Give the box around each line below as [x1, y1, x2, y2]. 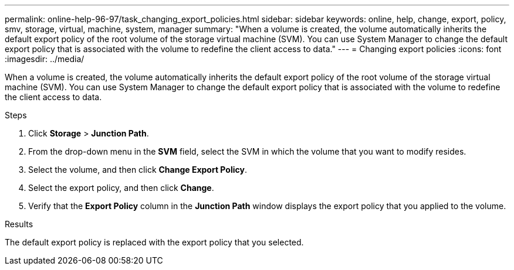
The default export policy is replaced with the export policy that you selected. [5, 237, 304, 247]
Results [5, 219, 33, 229]
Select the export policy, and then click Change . [28, 183, 214, 193]
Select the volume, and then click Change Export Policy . [28, 165, 247, 175]
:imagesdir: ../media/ [5, 54, 84, 64]
